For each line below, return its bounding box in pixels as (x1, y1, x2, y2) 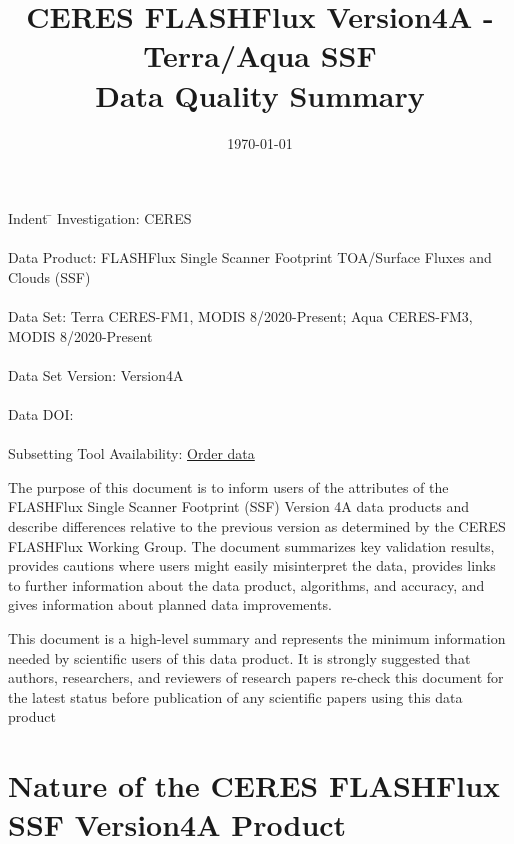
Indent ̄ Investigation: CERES (8, 208, 192, 229)
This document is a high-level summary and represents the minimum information (8, 627, 506, 648)
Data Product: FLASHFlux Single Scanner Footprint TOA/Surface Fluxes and (8, 247, 492, 268)
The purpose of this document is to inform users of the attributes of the (8, 476, 449, 497)
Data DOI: (8, 404, 74, 425)
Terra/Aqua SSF (143, 35, 377, 76)
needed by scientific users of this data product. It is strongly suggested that (8, 647, 471, 668)
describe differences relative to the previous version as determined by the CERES (8, 516, 506, 536)
